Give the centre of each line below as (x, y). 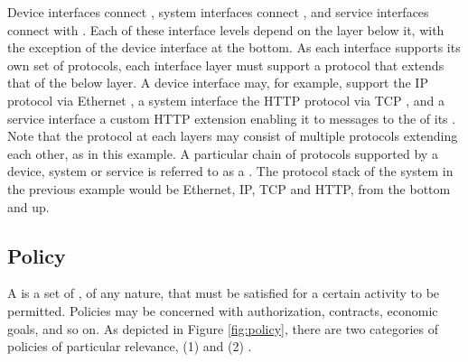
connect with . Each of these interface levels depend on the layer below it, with (226, 29)
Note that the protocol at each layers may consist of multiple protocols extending (233, 136)
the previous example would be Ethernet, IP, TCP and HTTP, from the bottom (229, 188)
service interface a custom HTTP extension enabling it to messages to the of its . (232, 118)
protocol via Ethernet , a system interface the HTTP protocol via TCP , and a (226, 100)
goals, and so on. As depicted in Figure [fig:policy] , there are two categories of (223, 328)
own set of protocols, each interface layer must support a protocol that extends (226, 65)
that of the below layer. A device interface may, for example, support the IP (218, 83)
